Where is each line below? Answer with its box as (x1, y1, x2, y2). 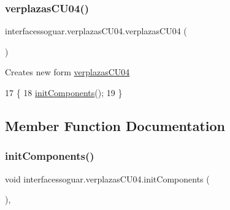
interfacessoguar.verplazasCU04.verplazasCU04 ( (5, 24, 187, 37)
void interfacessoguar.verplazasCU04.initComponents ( (5, 172, 210, 185)
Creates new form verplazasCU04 (5, 66, 130, 78)
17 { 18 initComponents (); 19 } (5, 86, 123, 99)
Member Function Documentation (5, 116, 226, 135)
